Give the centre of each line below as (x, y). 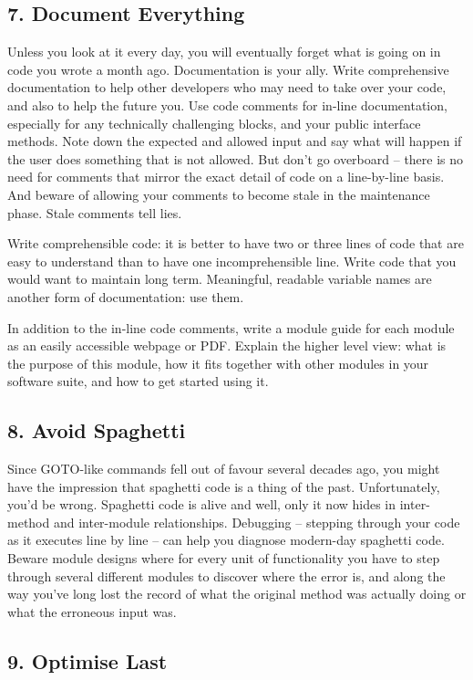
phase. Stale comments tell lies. (95, 212)
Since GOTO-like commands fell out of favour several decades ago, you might (224, 469)
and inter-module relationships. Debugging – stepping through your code (257, 522)
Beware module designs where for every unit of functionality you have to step (224, 558)
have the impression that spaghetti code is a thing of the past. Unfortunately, (224, 486)
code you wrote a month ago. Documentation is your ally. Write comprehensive (228, 69)
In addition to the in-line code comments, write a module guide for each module (231, 327)
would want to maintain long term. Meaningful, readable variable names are (220, 279)
